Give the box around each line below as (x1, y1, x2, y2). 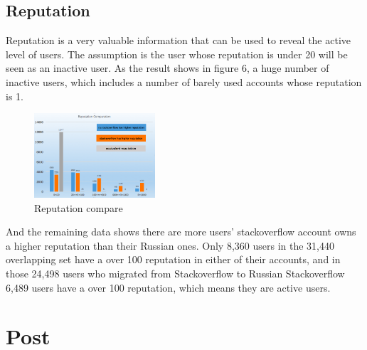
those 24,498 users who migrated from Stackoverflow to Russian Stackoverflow (6, 266, 345, 281)
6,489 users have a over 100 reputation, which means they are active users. (6, 280, 331, 295)
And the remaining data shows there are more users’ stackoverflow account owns (6, 224, 356, 239)
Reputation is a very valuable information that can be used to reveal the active (6, 33, 351, 48)
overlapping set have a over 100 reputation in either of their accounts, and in (6, 252, 341, 267)
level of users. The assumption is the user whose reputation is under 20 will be (6, 46, 348, 61)
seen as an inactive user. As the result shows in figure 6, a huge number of (6, 60, 329, 75)
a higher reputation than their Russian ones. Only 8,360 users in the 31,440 (6, 238, 334, 253)
